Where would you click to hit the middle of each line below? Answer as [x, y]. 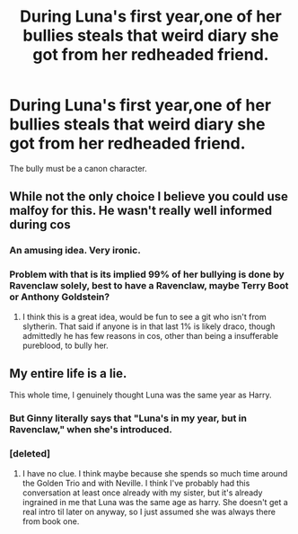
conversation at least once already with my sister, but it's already [142, 493]
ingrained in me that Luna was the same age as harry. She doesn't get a [155, 502]
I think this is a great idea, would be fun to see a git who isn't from [144, 316]
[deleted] [30, 454]
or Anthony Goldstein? [60, 297]
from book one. [51, 521]
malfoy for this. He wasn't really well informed [141, 211]
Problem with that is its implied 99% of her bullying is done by [147, 274]
